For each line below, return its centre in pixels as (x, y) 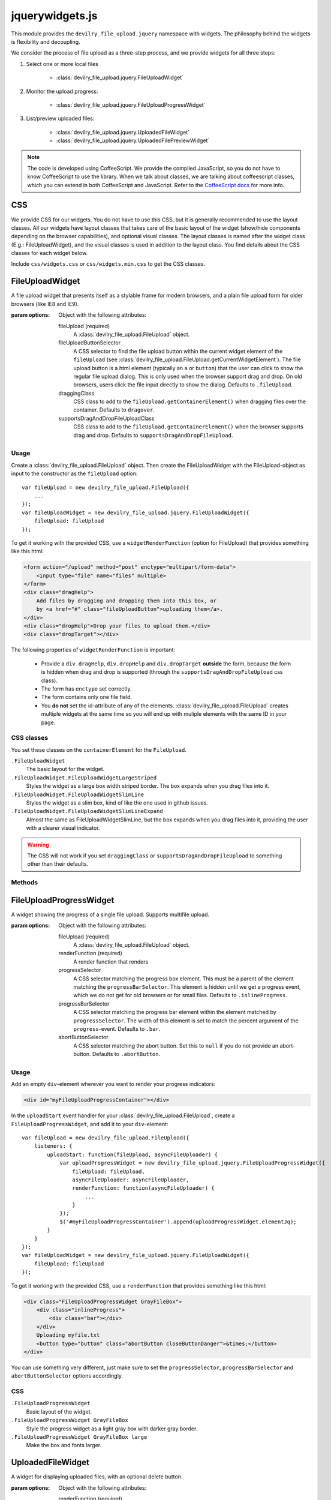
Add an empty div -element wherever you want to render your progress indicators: (113, 1084)
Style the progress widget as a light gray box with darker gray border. (112, 1429)
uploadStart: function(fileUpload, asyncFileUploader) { (133, 1154)
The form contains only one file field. (86, 697)
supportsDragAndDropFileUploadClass (106, 418)
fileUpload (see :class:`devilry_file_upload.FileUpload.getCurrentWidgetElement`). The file (187, 359)
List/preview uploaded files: (60, 118)
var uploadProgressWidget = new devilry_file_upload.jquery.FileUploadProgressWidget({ (192, 1163)
